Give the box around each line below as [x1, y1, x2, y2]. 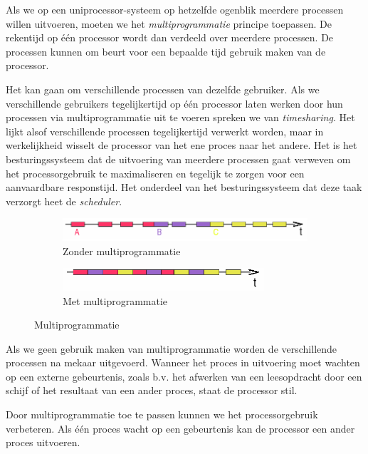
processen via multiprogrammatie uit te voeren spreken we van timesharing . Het [6, 110, 355, 125]
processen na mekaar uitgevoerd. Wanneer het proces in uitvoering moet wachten [6, 355, 360, 370]
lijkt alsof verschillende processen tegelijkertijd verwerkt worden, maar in [6, 123, 324, 138]
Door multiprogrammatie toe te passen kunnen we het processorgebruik [6, 407, 318, 422]
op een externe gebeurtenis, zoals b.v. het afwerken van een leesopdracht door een [6, 368, 362, 383]
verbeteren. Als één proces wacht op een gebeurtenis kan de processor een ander [6, 421, 355, 435]
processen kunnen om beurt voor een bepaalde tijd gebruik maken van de [6, 43, 326, 58]
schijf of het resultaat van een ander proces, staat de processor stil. [6, 383, 298, 398]
